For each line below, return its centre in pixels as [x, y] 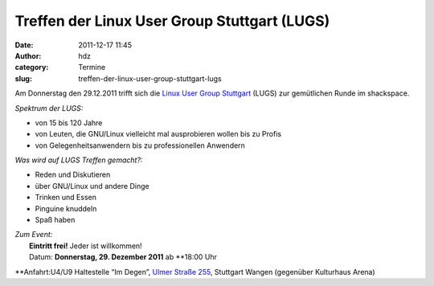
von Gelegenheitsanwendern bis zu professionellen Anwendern [140, 145]
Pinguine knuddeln [66, 208]
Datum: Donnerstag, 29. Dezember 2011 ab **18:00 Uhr [123, 257]
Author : [28, 55]
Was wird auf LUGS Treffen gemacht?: [79, 160]
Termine [92, 67]
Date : [24, 45]
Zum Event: [34, 235]
